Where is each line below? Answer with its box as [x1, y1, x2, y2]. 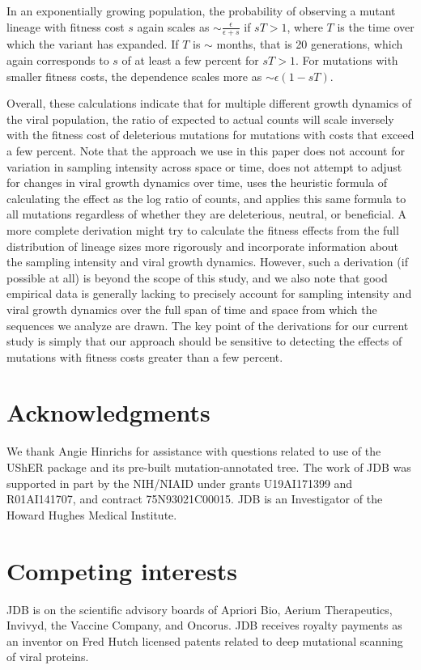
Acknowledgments [6, 396, 210, 429]
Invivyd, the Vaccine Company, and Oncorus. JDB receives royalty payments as [6, 617, 402, 634]
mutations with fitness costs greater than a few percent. [6, 348, 283, 365]
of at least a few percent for [121, 52, 259, 69]
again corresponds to [6, 52, 109, 69]
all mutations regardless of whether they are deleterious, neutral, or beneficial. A [6, 206, 407, 223]
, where [287, 18, 323, 35]
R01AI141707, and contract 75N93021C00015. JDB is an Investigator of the [6, 490, 383, 507]
